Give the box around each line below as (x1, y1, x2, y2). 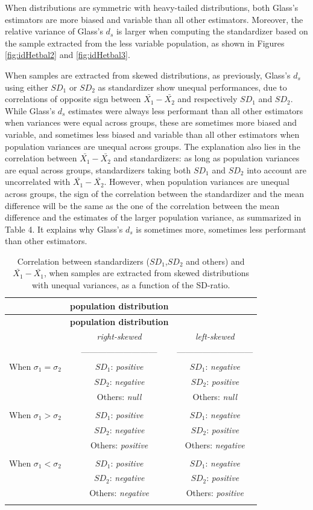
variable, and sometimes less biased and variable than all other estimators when (5, 127, 300, 140)
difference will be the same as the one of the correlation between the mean (5, 199, 280, 211)
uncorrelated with (5, 175, 71, 188)
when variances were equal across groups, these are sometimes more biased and (5, 116, 297, 129)
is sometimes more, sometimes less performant (136, 222, 306, 235)
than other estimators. (5, 234, 87, 247)
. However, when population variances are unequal (104, 175, 289, 188)
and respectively (177, 92, 238, 105)
